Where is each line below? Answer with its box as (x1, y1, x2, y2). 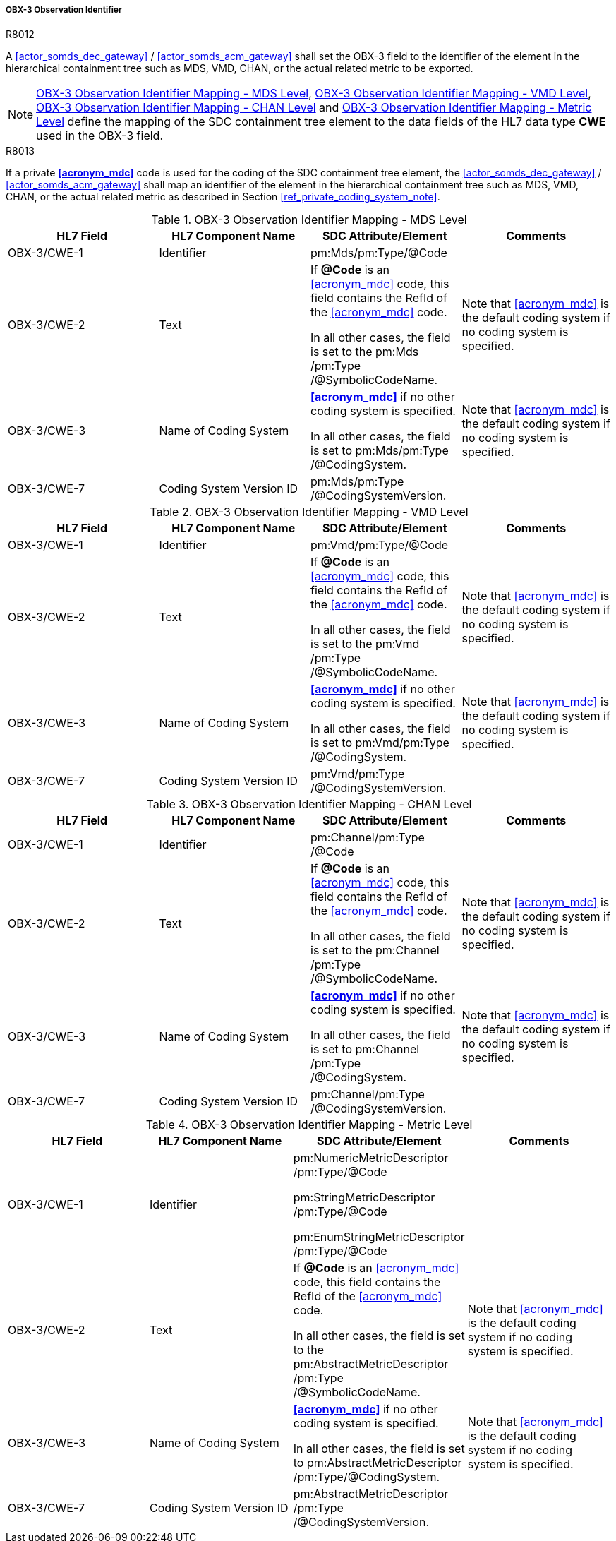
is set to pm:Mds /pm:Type (310, 443, 449, 458)
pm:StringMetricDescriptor (293, 1190, 435, 1205)
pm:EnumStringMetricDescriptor (293, 1230, 465, 1245)
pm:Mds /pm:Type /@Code (310, 246, 447, 260)
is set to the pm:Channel (310, 943, 440, 958)
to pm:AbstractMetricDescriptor (293, 1456, 462, 1470)
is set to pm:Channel (310, 1042, 420, 1057)
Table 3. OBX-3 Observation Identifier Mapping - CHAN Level (146, 797, 472, 812)
